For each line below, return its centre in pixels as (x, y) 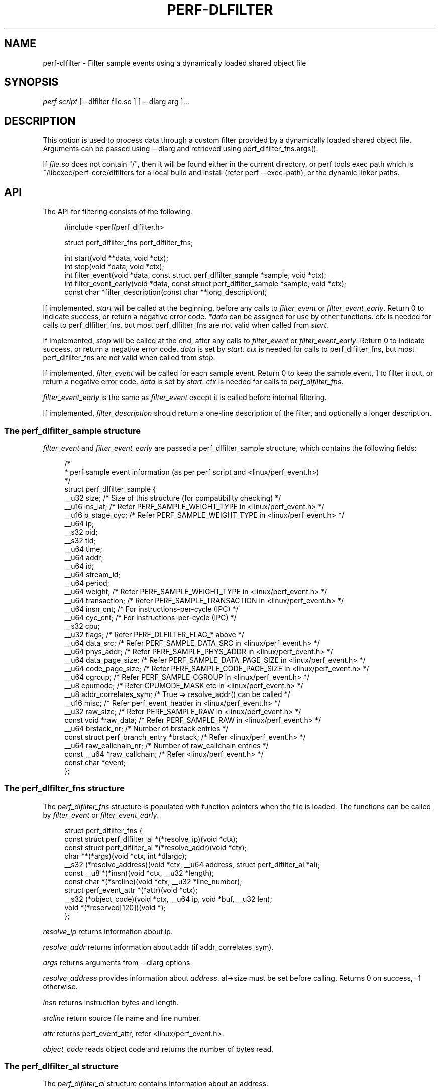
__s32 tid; (80, 540)
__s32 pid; (81, 532)
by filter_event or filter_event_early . (101, 815)
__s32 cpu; (82, 626)
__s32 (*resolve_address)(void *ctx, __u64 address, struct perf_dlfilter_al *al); (192, 864)
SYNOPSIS (31, 82)
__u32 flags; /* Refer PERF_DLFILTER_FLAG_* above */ (154, 634)
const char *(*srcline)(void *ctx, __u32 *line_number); (153, 881)
